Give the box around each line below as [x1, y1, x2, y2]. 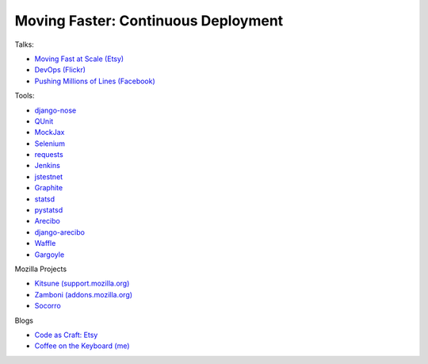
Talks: [14, 40, 35, 49]
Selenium [34, 139, 65, 148]
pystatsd [34, 205, 63, 215]
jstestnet [34, 171, 63, 182]
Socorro [34, 301, 61, 311]
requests [34, 150, 63, 159]
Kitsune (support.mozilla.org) [34, 278, 130, 289]
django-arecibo [34, 227, 85, 237]
